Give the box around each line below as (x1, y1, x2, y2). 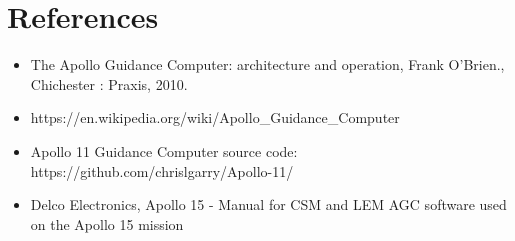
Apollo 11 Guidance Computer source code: (30, 140, 298, 161)
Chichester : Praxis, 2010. (30, 73, 188, 94)
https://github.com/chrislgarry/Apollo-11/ (30, 160, 294, 181)
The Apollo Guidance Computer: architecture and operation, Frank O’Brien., (30, 54, 505, 75)
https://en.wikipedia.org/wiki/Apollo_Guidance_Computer (30, 107, 400, 128)
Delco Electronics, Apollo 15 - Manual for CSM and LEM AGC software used (30, 194, 507, 215)
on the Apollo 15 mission (30, 213, 184, 234)
